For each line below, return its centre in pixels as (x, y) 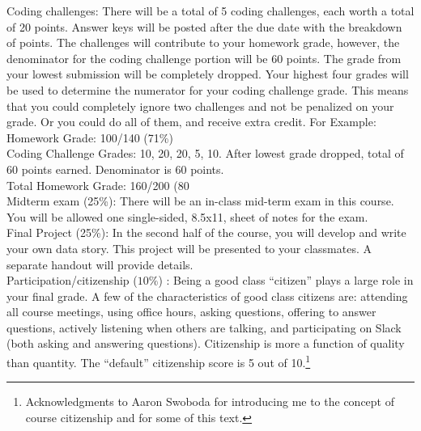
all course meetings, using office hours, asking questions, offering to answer (191, 312)
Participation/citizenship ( (72, 280)
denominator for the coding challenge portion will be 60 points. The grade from (204, 58)
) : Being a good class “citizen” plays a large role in (286, 280)
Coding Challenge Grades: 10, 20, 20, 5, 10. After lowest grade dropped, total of (205, 153)
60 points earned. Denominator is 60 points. (115, 169)
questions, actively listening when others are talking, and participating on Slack (204, 327)
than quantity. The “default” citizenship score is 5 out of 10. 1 (159, 361)
